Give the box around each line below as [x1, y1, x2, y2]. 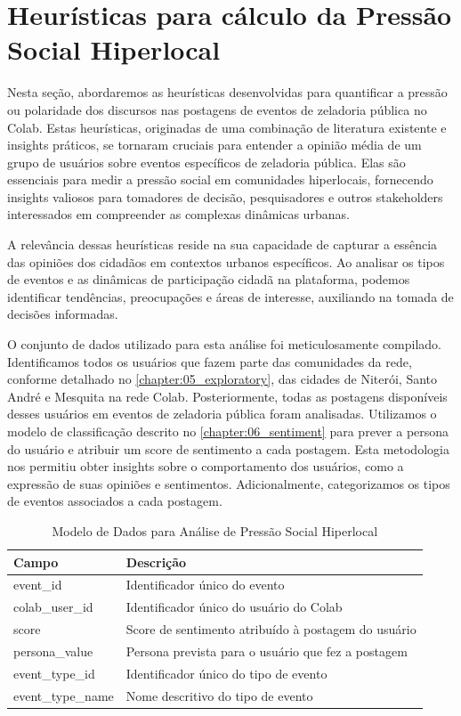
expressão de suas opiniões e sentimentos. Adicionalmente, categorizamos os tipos [7, 474, 450, 492]
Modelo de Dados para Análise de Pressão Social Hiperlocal [52, 521, 378, 540]
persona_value [13, 641, 93, 660]
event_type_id [13, 663, 95, 682]
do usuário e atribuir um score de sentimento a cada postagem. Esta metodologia [7, 439, 449, 458]
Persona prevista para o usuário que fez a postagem [125, 641, 408, 660]
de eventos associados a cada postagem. [7, 492, 222, 510]
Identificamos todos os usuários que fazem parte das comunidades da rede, [7, 352, 412, 370]
